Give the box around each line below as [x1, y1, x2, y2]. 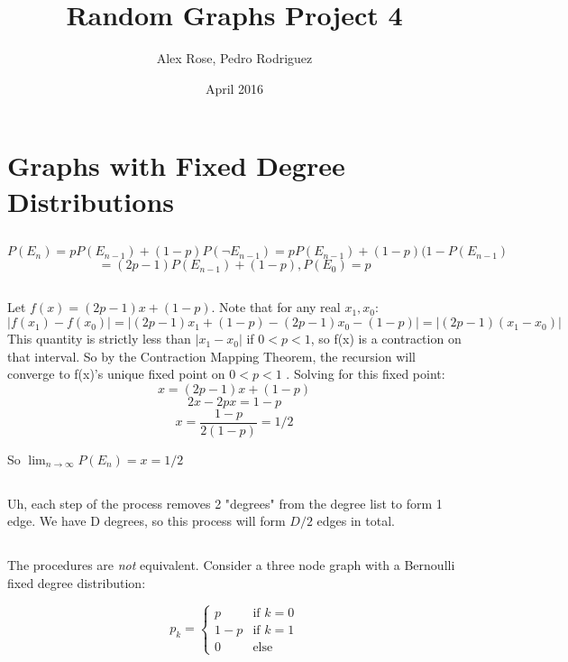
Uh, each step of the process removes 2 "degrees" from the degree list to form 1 [7, 493, 443, 512]
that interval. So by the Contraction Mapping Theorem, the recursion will [7, 346, 416, 365]
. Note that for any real [211, 298, 341, 317]
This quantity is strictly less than [7, 329, 191, 348]
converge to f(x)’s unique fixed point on [7, 364, 225, 383]
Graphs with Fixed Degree [7, 147, 345, 184]
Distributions [7, 182, 174, 219]
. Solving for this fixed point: [286, 364, 445, 383]
